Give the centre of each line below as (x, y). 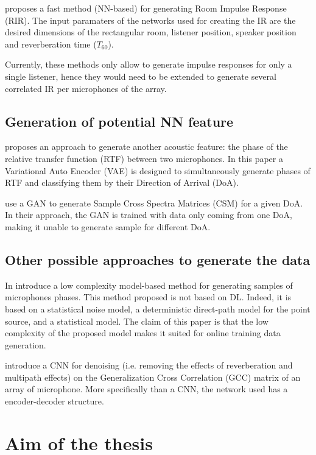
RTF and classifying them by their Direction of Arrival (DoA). (122, 182)
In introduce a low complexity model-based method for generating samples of (149, 285)
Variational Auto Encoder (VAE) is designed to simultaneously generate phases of (158, 170)
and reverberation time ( (51, 44)
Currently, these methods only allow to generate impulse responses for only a (149, 64)
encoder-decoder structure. (54, 401)
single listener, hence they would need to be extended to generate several (141, 76)
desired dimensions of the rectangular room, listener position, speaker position (151, 32)
